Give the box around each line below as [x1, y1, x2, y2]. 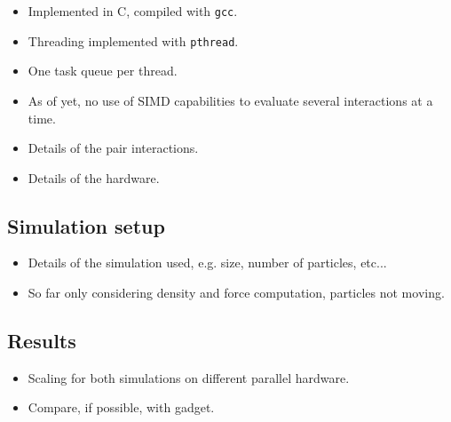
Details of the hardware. [28, 168, 160, 187]
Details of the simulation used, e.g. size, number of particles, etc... [28, 253, 387, 272]
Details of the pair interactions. [28, 139, 199, 157]
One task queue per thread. [28, 61, 178, 80]
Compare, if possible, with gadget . [28, 398, 215, 417]
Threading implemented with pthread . [28, 31, 239, 50]
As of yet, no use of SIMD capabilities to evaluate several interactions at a [28, 91, 433, 109]
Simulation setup [7, 211, 165, 239]
